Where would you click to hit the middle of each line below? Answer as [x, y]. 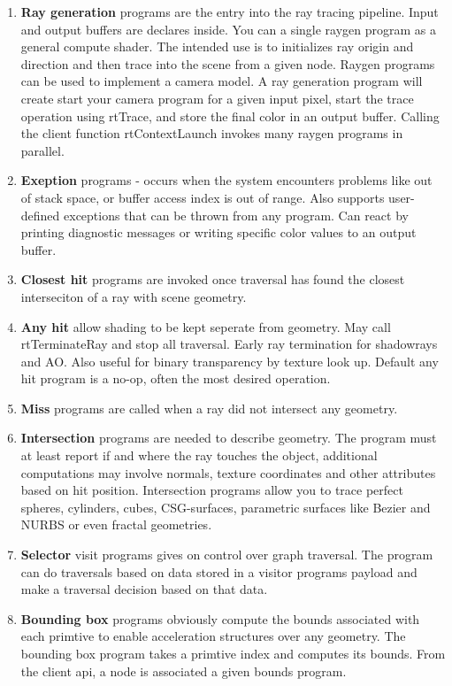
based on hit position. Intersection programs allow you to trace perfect [212, 490]
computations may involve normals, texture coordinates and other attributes [228, 472]
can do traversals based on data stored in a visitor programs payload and [219, 571]
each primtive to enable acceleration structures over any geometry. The [213, 636]
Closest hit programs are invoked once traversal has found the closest [213, 279]
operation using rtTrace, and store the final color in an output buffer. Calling [230, 116]
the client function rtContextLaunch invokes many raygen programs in [212, 133]
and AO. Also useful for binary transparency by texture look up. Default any [230, 361]
